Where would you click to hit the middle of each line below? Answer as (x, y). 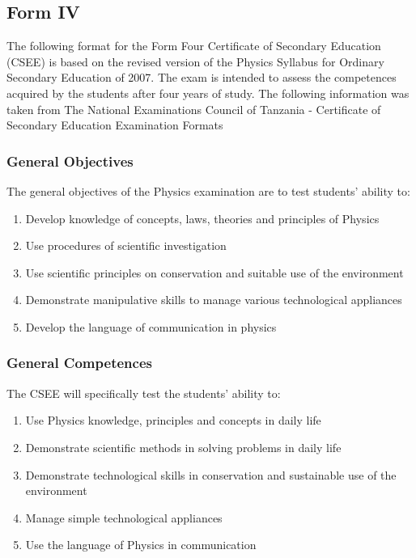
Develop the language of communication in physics (151, 326)
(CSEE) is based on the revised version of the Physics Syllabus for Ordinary (195, 61)
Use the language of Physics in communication (141, 545)
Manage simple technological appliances (124, 517)
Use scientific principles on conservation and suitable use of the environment (214, 272)
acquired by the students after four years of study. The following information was (208, 93)
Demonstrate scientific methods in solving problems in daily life (183, 447)
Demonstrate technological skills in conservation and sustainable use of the (211, 474)
